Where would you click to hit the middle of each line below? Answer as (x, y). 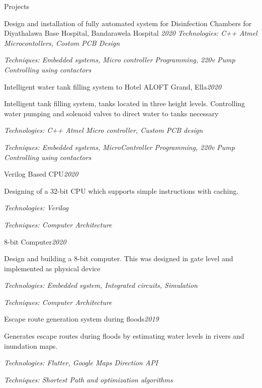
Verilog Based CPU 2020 (41, 174)
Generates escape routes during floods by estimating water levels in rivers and (124, 336)
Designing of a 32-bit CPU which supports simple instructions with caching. (121, 190)
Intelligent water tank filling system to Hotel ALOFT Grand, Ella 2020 (113, 86)
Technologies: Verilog (36, 208)
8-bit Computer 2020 (35, 241)
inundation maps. (31, 345)
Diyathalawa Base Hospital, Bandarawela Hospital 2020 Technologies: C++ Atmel (131, 33)
